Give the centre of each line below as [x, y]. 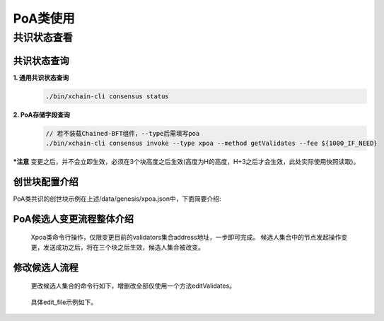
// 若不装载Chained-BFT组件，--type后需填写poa [123, 133]
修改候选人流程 [46, 268]
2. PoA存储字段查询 [41, 115]
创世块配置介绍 [46, 181]
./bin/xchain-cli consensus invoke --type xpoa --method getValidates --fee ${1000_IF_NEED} [211, 144]
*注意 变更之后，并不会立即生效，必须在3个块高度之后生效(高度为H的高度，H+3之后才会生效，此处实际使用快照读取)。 [186, 162]
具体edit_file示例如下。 [64, 302]
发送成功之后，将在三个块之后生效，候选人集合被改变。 [123, 247]
